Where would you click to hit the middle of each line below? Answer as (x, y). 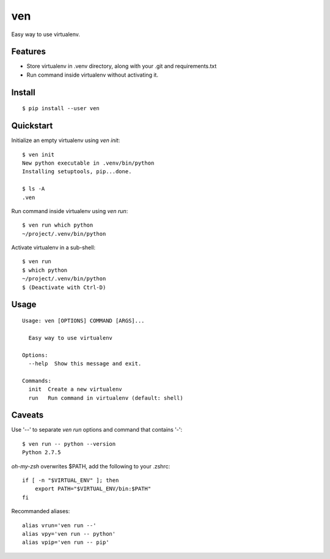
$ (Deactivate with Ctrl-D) (64, 287)
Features (28, 52)
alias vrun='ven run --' (59, 525)
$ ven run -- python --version (69, 444)
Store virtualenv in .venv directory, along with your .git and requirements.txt (122, 66)
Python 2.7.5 (42, 452)
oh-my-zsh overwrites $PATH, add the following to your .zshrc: (91, 466)
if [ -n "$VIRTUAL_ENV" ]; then (71, 480)
